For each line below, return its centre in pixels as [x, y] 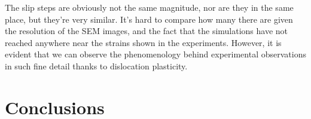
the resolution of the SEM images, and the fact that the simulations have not [147, 31]
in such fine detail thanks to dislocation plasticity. [96, 65]
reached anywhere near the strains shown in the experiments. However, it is [143, 42]
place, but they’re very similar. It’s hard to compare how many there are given [149, 19]
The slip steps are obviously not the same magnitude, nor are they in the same [149, 7]
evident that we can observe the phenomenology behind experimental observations [155, 54]
